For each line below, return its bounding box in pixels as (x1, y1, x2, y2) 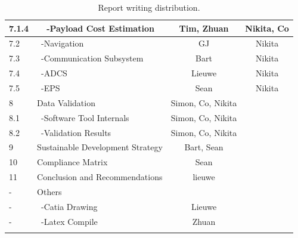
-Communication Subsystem (41, 52, 144, 64)
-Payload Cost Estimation (46, 21, 154, 34)
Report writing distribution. (98, 1, 200, 13)
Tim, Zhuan (179, 21, 229, 34)
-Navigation (41, 37, 84, 50)
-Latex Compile (41, 215, 98, 227)
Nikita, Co (245, 21, 289, 34)
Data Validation (37, 96, 95, 109)
